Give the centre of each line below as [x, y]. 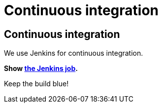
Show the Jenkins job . [41, 69]
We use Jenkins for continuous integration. [74, 53]
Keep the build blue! [36, 84]
